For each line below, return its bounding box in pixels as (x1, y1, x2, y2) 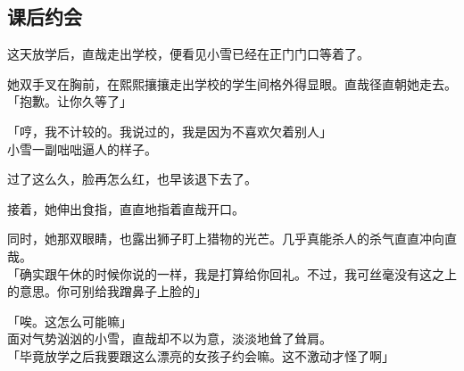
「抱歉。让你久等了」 (7, 92, 132, 111)
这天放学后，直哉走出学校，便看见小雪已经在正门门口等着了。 (7, 45, 369, 63)
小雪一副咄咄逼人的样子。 (7, 139, 157, 158)
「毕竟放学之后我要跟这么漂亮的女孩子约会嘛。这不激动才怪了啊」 (7, 346, 394, 365)
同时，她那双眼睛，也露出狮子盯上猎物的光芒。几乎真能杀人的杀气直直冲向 (7, 229, 444, 248)
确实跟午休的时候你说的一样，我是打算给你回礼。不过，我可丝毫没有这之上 (19, 264, 457, 283)
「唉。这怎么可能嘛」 (7, 311, 132, 330)
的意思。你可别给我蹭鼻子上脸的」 (7, 282, 207, 301)
